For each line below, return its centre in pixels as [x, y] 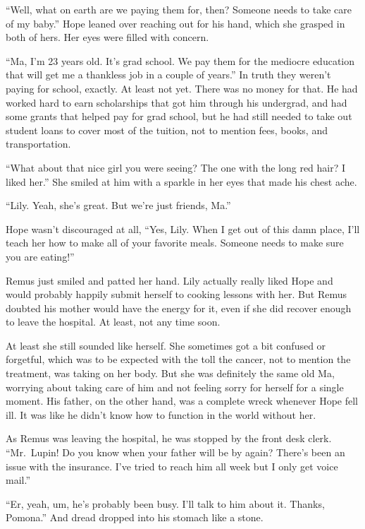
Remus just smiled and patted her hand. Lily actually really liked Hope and [169, 280]
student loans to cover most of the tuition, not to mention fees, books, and [167, 130]
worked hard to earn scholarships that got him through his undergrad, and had [177, 102]
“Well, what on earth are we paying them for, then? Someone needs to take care [179, 9]
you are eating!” [40, 256]
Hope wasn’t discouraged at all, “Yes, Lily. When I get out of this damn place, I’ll [183, 228]
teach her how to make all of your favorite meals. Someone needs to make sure [175, 243]
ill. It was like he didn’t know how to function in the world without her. [161, 414]
